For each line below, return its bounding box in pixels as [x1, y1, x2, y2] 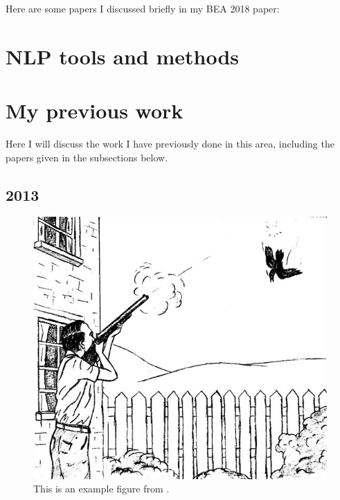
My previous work [6, 96, 184, 125]
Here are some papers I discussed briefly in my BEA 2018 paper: [6, 1, 280, 15]
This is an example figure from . [33, 481, 170, 496]
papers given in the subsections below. [6, 150, 168, 164]
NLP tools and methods [6, 42, 240, 70]
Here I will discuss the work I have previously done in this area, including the [6, 136, 334, 151]
